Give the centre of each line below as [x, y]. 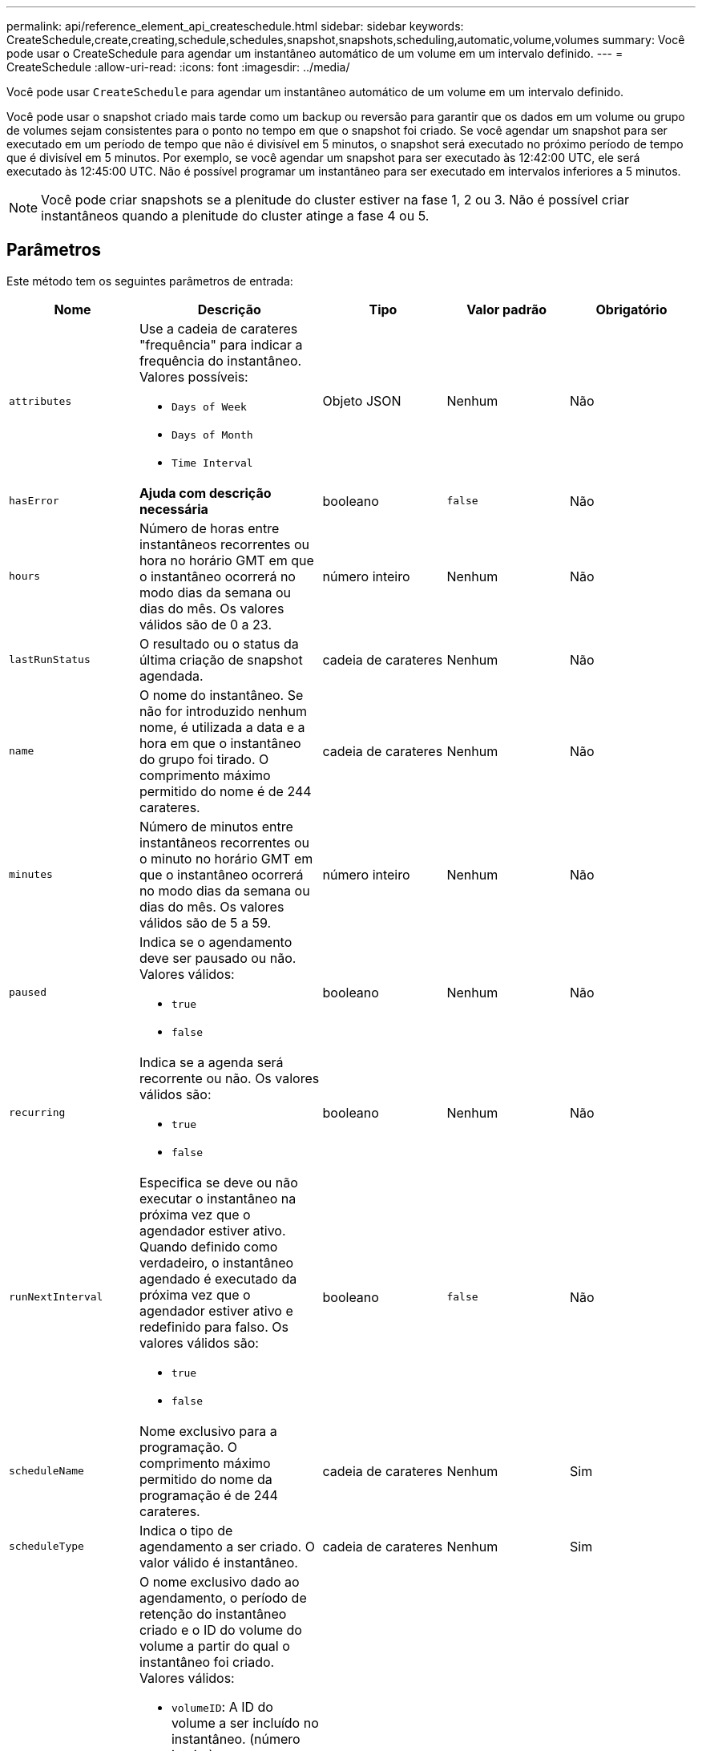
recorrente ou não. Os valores [229, 1078]
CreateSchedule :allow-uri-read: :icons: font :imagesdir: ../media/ [178, 67]
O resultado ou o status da [219, 643]
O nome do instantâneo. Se [221, 695]
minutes [31, 875]
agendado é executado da [218, 1278]
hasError [34, 501]
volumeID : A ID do [222, 1707]
